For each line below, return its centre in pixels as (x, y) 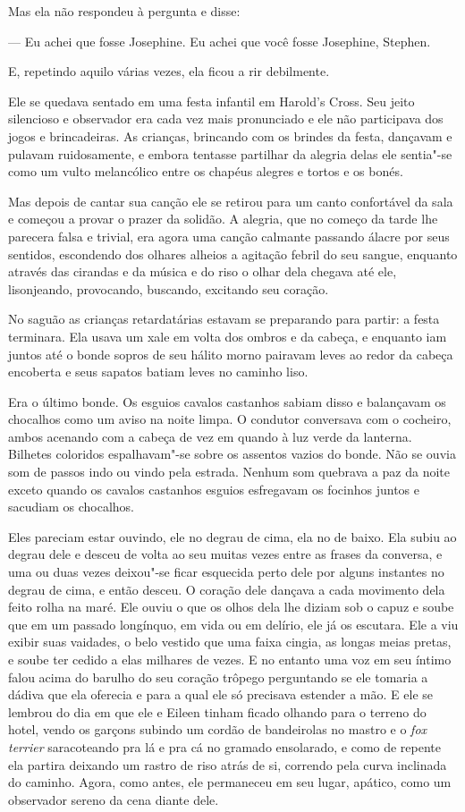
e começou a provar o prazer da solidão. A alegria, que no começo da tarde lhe (223, 219)
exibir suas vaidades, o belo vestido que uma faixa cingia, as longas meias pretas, (230, 642)
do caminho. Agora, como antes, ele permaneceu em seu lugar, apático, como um (230, 782)
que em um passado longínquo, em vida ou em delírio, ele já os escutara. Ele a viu (233, 624)
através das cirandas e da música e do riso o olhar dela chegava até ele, (203, 271)
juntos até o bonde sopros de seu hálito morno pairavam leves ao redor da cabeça (231, 354)
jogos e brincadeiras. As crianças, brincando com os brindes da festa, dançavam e (230, 135)
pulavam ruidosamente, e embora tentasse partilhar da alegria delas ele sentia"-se (230, 153)
